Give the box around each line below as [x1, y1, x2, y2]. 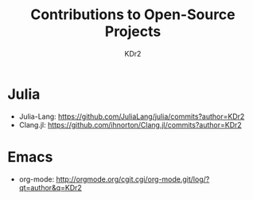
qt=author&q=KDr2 [18, 182, 83, 192]
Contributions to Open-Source [30, 6, 235, 24]
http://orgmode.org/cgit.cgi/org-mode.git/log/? [56, 174, 210, 184]
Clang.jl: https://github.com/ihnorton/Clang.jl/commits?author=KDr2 [18, 120, 242, 129]
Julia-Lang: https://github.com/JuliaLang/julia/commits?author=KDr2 [18, 112, 245, 121]
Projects [104, 22, 162, 41]
